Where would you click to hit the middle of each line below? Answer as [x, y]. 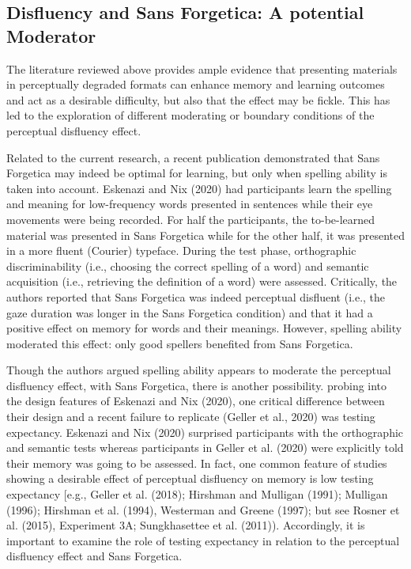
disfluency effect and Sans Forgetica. [94, 556]
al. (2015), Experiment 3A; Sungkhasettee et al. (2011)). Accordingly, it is [186, 525]
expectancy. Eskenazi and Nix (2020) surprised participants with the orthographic [205, 432]
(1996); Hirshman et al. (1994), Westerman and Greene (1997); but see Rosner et [203, 509]
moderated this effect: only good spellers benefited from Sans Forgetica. [180, 343]
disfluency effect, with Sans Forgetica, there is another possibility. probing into [197, 385]
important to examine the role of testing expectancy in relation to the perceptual [203, 540]
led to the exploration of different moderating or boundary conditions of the [190, 115]
